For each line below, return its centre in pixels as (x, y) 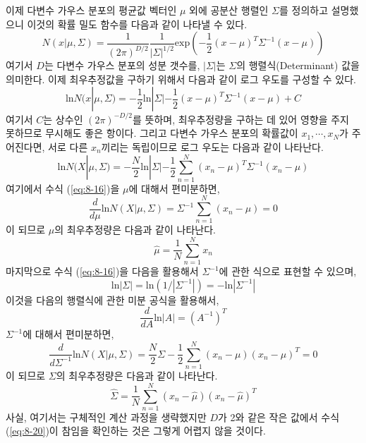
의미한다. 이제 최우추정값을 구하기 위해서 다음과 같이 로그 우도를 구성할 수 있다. (181, 79)
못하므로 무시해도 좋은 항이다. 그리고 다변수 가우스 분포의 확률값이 (152, 133)
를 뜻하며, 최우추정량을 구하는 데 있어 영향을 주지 (240, 119)
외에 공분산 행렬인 (229, 10)
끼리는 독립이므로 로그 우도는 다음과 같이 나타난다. (212, 147)
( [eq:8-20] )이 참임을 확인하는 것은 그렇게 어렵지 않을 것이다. (136, 431)
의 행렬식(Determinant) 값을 (298, 65)
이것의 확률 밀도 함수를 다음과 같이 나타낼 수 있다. (137, 24)
